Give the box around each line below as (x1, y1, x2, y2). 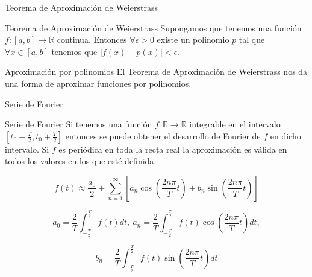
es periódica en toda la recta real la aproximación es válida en (58, 142, 287, 155)
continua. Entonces (57, 33, 127, 46)
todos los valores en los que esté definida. (5, 154, 157, 167)
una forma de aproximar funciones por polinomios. (5, 77, 192, 89)
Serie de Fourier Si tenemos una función (5, 118, 152, 130)
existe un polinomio (157, 33, 229, 46)
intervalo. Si (5, 142, 49, 155)
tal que (239, 33, 265, 46)
